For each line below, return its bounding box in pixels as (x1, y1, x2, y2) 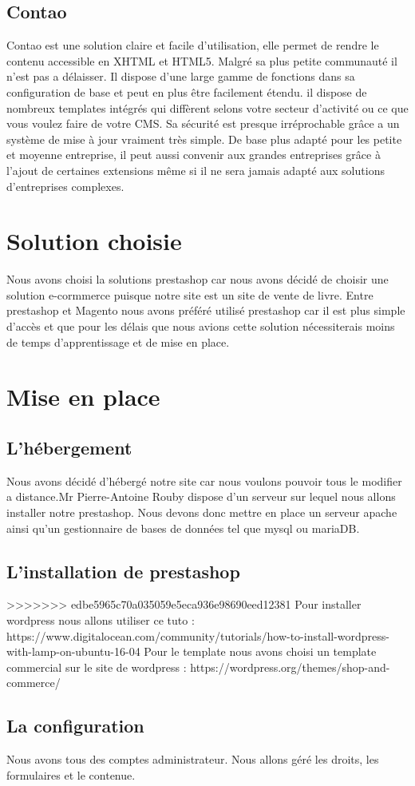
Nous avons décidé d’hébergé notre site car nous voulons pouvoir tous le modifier (6, 472, 402, 489)
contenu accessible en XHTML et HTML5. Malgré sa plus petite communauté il (6, 52, 397, 69)
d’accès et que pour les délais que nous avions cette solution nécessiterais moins (6, 318, 395, 335)
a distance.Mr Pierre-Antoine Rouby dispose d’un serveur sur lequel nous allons (6, 488, 396, 505)
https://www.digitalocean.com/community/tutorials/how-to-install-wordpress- (6, 627, 390, 644)
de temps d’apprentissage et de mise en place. (6, 333, 230, 350)
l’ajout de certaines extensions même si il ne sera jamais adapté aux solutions (6, 161, 385, 178)
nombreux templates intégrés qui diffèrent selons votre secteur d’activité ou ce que (6, 99, 409, 116)
